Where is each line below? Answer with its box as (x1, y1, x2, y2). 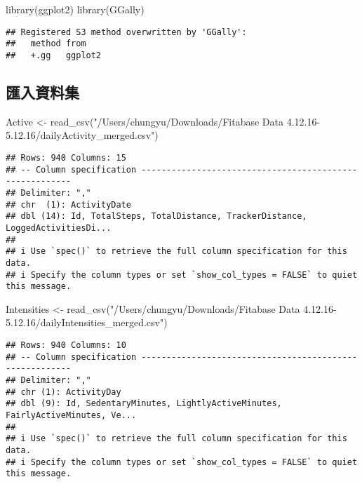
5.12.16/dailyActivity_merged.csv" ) (6, 128, 159, 142)
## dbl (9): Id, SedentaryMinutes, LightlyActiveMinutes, (6, 398, 282, 409)
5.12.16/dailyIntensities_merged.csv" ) (6, 315, 168, 330)
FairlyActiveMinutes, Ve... (6, 410, 137, 420)
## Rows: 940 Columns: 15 (6, 152, 126, 163)
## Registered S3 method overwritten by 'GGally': (6, 27, 247, 37)
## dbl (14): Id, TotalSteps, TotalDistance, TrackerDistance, (6, 211, 307, 222)
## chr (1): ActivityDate (6, 199, 131, 210)
